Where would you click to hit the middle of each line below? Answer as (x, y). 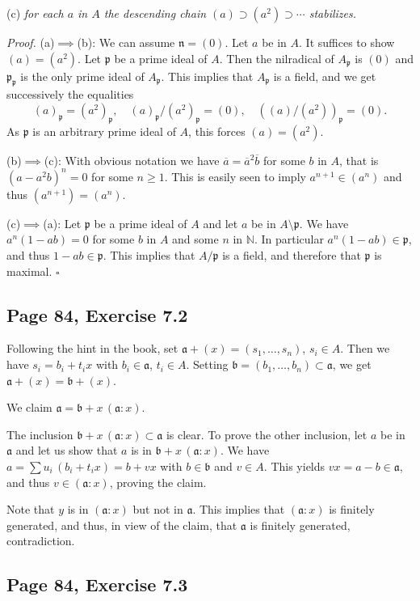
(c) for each (35, 13)
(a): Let (62, 223)
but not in (158, 509)
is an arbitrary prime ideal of (104, 131)
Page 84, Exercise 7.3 (97, 584)
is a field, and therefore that (292, 255)
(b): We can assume (126, 42)
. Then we (365, 348)
